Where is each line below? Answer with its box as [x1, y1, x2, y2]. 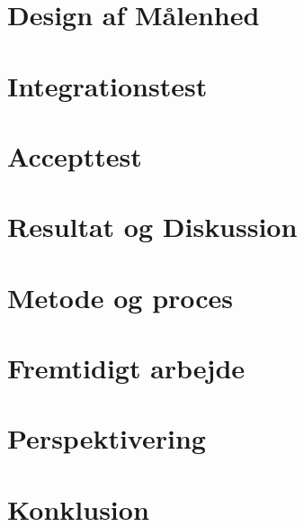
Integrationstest [7, 67, 208, 104]
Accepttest [7, 137, 142, 174]
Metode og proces [7, 278, 234, 315]
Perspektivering [7, 420, 206, 457]
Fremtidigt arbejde [7, 350, 246, 386]
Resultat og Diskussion [7, 208, 298, 245]
